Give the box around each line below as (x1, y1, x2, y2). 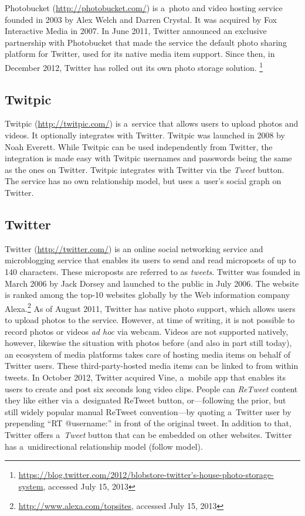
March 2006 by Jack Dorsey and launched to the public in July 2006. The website (5, 277, 299, 289)
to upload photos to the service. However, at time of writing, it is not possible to (5, 314, 295, 325)
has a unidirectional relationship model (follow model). (5, 440, 203, 452)
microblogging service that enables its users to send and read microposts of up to (5, 254, 296, 266)
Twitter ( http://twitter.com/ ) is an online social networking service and (5, 242, 263, 254)
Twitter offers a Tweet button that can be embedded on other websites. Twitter (5, 428, 292, 440)
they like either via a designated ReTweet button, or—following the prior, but (5, 394, 286, 406)
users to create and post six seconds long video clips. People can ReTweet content (5, 382, 298, 395)
